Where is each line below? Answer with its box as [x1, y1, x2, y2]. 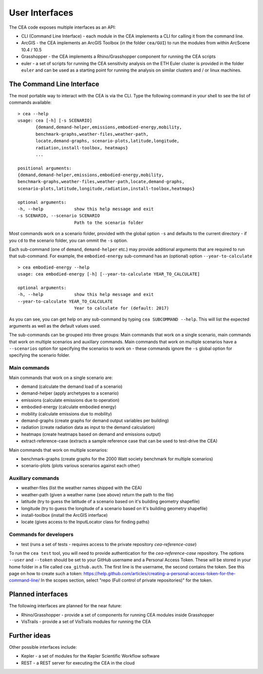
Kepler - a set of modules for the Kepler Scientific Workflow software [21, 653, 160, 659]
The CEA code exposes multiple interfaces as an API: [9, 24, 116, 30]
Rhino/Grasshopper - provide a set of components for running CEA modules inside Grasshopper [21, 612, 214, 618]
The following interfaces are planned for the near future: [9, 603, 122, 609]
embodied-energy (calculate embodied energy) [21, 404, 117, 410]
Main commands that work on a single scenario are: [9, 375, 113, 381]
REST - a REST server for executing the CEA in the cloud [21, 660, 135, 666]
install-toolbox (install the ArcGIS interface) [21, 512, 108, 518]
